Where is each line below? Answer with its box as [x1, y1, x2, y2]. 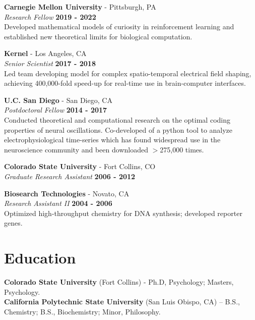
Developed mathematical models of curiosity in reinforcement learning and [4, 21, 234, 32]
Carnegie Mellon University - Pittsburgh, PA [4, 2, 156, 12]
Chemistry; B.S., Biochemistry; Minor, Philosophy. [4, 306, 161, 316]
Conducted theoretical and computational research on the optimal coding [4, 114, 230, 125]
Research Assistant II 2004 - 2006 [4, 198, 112, 208]
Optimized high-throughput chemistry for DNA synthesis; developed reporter [4, 207, 242, 218]
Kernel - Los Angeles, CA [4, 48, 87, 59]
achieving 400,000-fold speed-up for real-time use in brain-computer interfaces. [4, 78, 246, 88]
